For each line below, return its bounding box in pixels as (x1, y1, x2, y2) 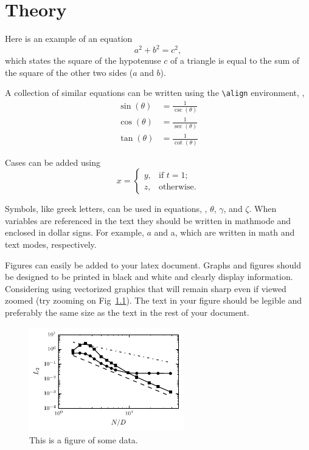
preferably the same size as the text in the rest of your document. (5, 305, 249, 318)
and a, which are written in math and (154, 226, 295, 239)
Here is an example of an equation (5, 32, 133, 45)
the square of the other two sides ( (5, 66, 133, 78)
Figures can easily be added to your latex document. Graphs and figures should (5, 258, 301, 271)
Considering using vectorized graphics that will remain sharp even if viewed (5, 282, 286, 295)
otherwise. (159, 182, 196, 191)
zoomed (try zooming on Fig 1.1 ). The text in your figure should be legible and (5, 294, 302, 307)
